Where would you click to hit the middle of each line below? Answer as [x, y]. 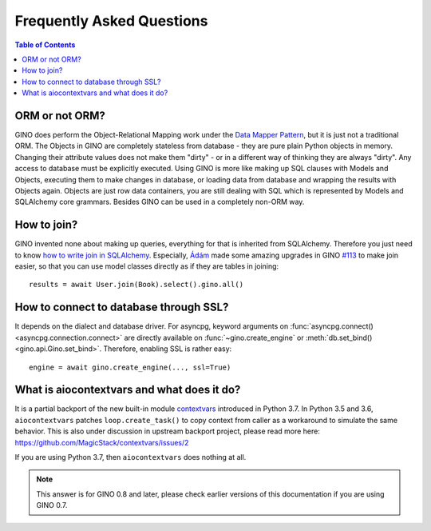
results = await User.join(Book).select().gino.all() [136, 285]
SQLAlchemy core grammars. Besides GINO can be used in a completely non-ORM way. [160, 202]
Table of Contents [45, 45]
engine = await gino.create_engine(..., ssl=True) [130, 367]
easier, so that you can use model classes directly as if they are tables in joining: [147, 266]
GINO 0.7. [52, 505]
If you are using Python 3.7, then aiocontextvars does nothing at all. [130, 457]
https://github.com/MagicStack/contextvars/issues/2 [102, 442]
